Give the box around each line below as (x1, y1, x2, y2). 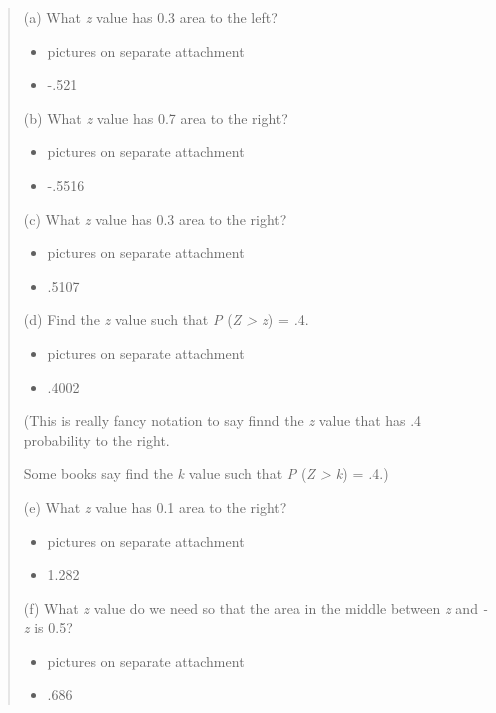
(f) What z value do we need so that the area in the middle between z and (23, 597, 478, 618)
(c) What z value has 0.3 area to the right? (23, 208, 287, 229)
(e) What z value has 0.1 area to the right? (23, 496, 287, 517)
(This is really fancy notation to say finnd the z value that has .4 (23, 410, 422, 431)
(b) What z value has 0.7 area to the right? (23, 107, 288, 128)
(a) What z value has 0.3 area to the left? (23, 7, 278, 27)
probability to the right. (23, 429, 170, 450)
